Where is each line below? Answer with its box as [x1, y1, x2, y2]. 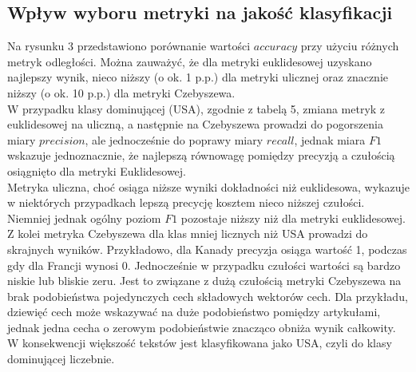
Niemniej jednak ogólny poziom [7, 209, 161, 226]
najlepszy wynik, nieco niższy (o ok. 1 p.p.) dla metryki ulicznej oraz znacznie [7, 69, 389, 85]
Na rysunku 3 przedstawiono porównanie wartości [7, 38, 251, 54]
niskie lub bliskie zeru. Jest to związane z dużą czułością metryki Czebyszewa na [7, 272, 402, 289]
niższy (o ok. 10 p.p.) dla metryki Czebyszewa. [7, 84, 236, 101]
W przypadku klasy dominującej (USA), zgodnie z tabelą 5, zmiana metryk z [7, 100, 386, 117]
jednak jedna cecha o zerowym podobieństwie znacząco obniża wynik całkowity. [7, 319, 396, 335]
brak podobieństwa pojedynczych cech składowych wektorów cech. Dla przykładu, [7, 287, 408, 304]
